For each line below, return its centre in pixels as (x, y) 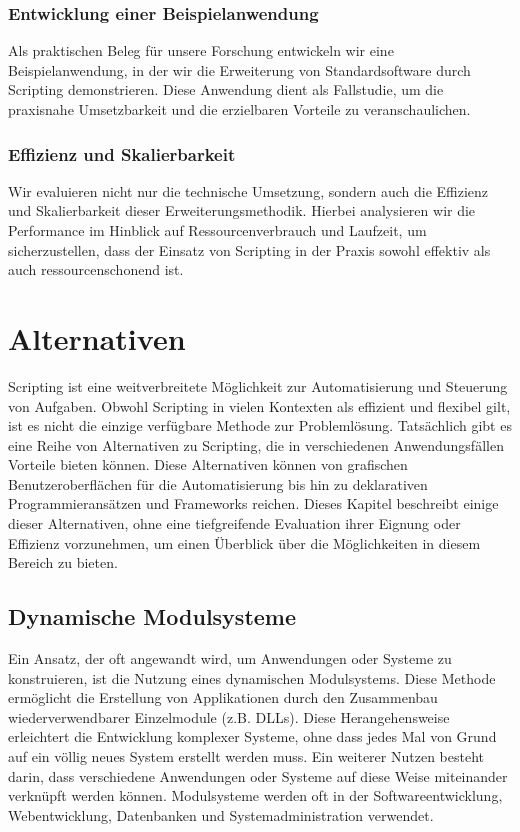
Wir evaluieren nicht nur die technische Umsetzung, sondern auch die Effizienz (248, 190)
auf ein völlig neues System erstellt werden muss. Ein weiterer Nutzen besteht (246, 756)
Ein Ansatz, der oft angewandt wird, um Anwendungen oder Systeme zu (230, 658)
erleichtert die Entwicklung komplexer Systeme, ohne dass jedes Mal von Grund (252, 736)
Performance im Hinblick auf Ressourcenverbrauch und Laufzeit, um (217, 230)
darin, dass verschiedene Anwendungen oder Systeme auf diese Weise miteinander (258, 775)
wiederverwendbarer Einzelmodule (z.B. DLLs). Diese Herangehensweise (229, 716)
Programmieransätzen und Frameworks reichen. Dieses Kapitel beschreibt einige (253, 503)
